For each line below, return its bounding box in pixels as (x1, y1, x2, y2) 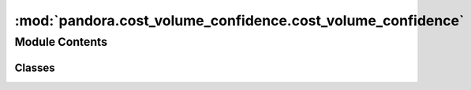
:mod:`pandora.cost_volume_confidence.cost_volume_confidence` (14, 12, 465, 29)
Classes (14, 61, 55, 74)
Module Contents (14, 35, 108, 49)
